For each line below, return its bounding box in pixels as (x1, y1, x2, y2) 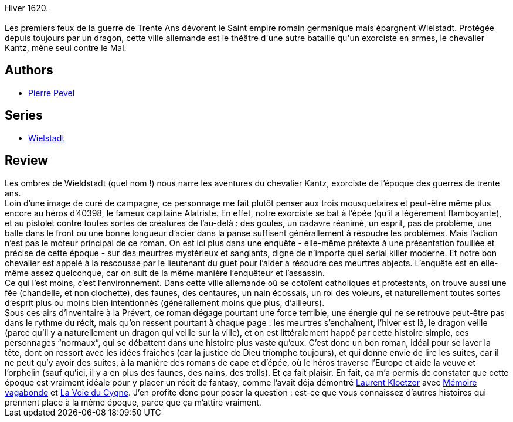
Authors (5, 63, 53, 78)
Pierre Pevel (28, 87, 75, 98)
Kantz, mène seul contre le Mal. (5, 43, 127, 53)
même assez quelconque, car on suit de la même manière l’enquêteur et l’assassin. (5, 267, 325, 278)
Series (5, 108, 43, 123)
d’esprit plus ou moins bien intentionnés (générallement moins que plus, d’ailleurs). (5, 297, 325, 308)
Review (5, 153, 49, 168)
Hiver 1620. (5, 3, 49, 13)
